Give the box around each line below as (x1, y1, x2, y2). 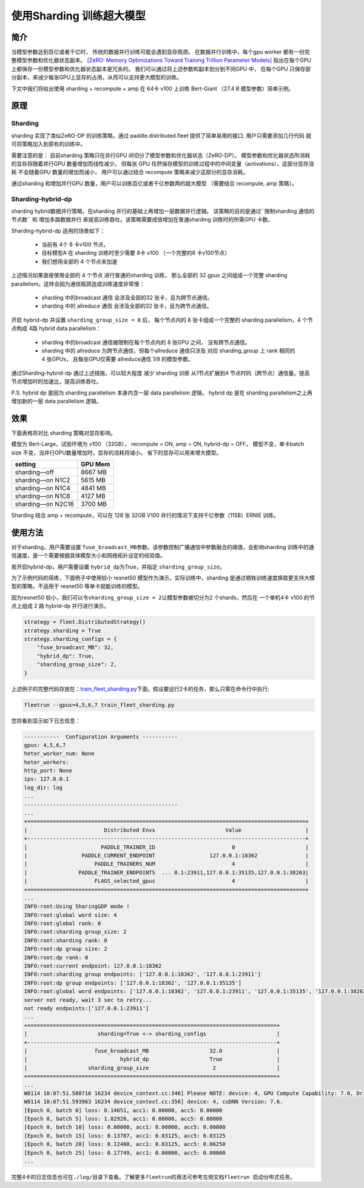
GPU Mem (81, 460, 110, 468)
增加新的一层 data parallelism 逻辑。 (11, 397, 102, 405)
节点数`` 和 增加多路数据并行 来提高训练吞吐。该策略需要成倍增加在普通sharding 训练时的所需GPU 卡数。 (11, 216, 273, 223)
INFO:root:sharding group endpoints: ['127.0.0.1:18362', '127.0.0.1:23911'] (24, 971, 261, 978)
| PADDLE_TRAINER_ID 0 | (24, 843, 309, 851)
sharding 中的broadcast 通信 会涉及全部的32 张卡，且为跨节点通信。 (41, 294, 213, 301)
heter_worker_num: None (24, 750, 95, 757)
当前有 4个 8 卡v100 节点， (41, 241, 109, 248)
